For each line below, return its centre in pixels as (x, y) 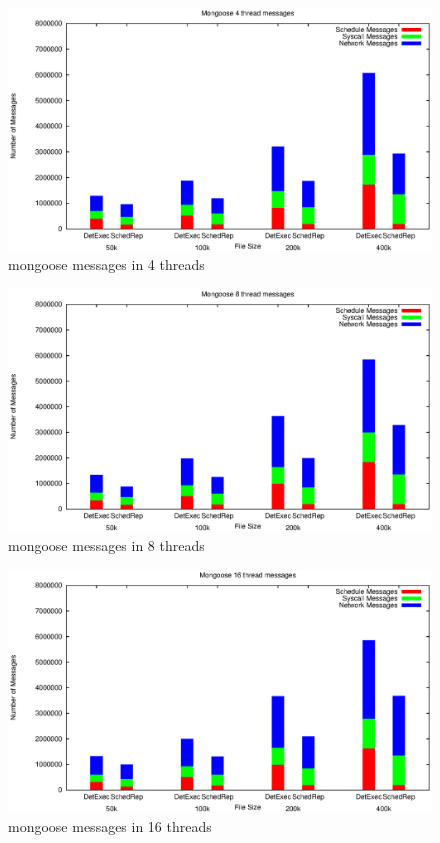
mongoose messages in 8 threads (106, 545)
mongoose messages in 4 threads (106, 264)
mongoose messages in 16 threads (110, 825)
